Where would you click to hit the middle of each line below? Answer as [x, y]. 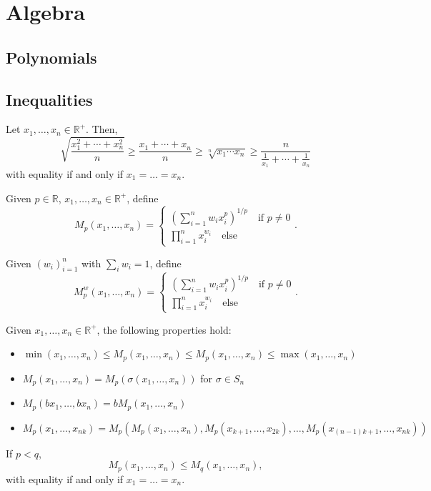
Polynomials [51, 57]
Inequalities [49, 99]
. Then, [102, 129]
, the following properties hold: [164, 329]
